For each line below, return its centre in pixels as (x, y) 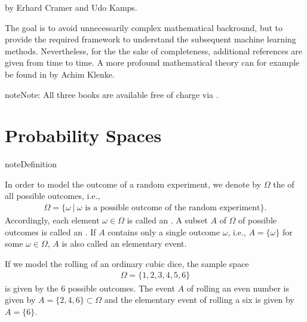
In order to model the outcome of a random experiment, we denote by (133, 184)
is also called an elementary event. (124, 243)
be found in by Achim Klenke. (60, 74)
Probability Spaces (83, 135)
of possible (257, 220)
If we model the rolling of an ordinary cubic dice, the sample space (127, 263)
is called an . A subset (167, 220)
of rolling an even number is (238, 288)
